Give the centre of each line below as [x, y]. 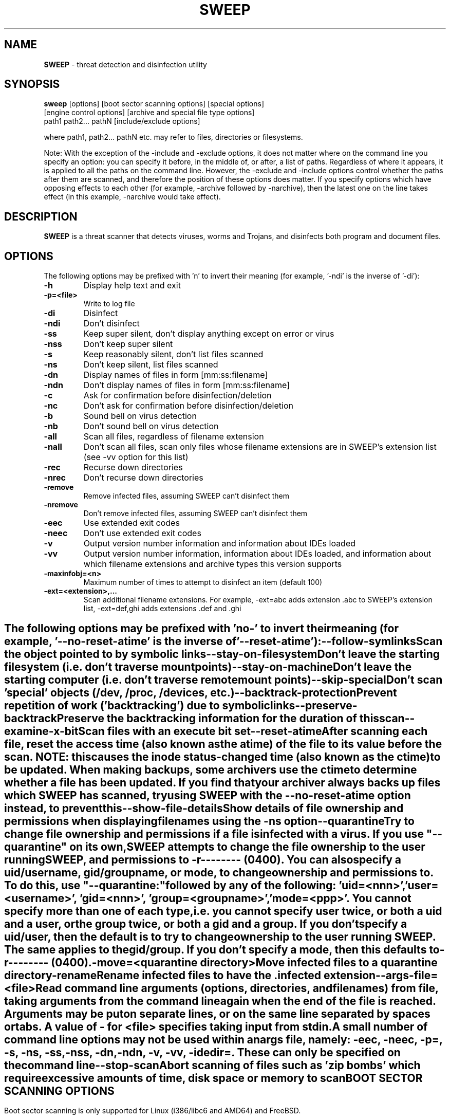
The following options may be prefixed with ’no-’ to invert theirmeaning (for [201, 628]
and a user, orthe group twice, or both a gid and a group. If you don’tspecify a [206, 924]
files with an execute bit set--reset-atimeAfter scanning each [267, 731]
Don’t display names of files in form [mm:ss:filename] [186, 385]
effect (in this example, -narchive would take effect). [132, 197]
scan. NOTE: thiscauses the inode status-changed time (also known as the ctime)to [222, 757]
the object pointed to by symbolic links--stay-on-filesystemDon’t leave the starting [222, 654]
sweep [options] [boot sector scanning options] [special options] [154, 104]
